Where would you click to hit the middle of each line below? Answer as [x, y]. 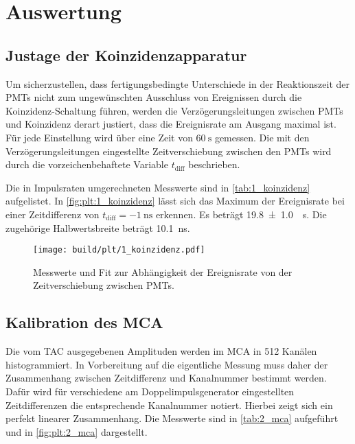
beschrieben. [214, 164]
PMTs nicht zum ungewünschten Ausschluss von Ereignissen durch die [154, 97]
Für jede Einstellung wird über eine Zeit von [99, 137]
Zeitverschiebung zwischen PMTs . [104, 285]
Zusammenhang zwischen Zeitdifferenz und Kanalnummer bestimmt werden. [166, 378]
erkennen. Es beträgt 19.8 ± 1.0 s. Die [241, 214]
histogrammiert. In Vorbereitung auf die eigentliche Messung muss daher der [167, 364]
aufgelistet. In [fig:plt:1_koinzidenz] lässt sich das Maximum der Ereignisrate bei [175, 201]
